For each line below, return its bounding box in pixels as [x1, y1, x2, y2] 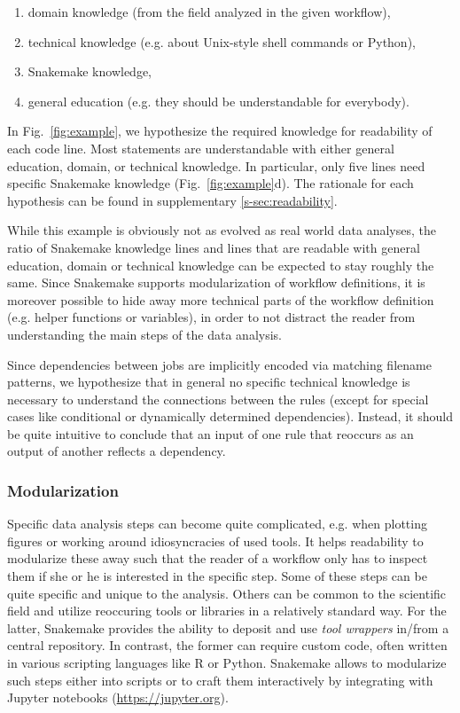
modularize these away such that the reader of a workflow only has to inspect [7, 549, 428, 568]
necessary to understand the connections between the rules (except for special [7, 389, 429, 408]
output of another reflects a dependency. [7, 442, 226, 460]
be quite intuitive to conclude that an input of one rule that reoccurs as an [7, 424, 414, 443]
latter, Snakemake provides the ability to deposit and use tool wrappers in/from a [7, 618, 449, 637]
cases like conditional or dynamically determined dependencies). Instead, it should [7, 407, 453, 426]
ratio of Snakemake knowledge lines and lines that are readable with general [7, 238, 420, 256]
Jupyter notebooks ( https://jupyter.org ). [7, 688, 229, 707]
